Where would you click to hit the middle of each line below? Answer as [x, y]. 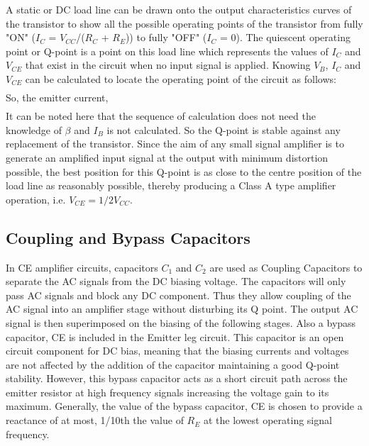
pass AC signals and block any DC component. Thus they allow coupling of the [178, 295]
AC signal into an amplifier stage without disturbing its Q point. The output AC [182, 309]
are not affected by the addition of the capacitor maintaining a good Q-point [173, 364]
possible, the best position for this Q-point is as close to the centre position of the [184, 171]
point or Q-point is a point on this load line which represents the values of [167, 51]
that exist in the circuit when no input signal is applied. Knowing [168, 65]
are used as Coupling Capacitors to [286, 267]
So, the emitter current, [57, 97]
